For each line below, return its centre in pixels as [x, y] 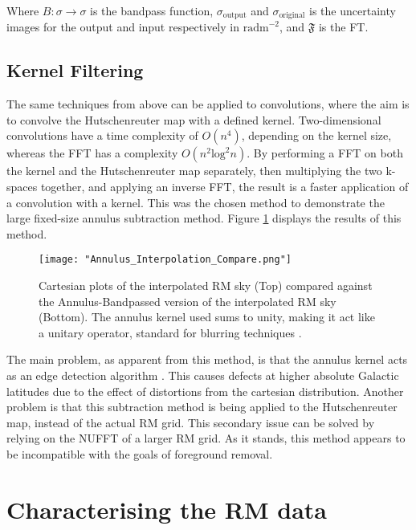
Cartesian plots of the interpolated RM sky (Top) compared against [206, 285]
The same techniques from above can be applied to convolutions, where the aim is [208, 104]
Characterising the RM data [167, 509]
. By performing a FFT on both [325, 153]
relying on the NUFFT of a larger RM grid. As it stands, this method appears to [206, 438]
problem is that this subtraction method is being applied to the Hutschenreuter [202, 407]
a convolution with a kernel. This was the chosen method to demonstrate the [196, 202]
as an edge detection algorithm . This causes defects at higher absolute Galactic [203, 375]
